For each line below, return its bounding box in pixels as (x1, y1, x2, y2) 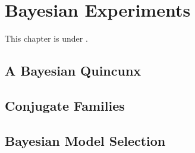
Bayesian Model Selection (5, 131, 166, 149)
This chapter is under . (5, 32, 88, 45)
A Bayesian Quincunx (5, 61, 141, 80)
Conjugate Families (5, 96, 125, 114)
